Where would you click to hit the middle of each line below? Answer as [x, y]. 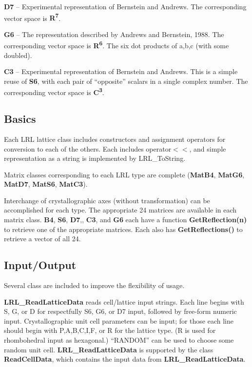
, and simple [208, 148]
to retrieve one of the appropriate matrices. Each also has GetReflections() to [123, 229]
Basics [20, 119]
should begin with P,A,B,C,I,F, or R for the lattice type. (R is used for [110, 330]
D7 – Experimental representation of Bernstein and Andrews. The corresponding [125, 6]
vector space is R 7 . [32, 17]
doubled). [18, 55]
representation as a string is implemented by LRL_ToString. [95, 158]
